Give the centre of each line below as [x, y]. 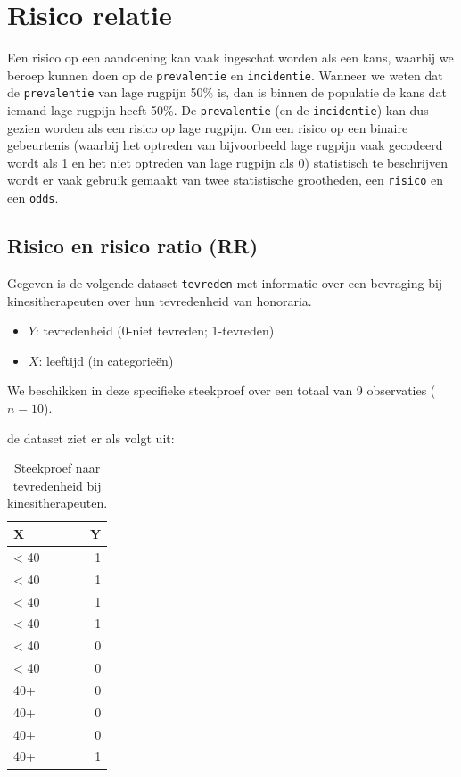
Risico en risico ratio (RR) [133, 246]
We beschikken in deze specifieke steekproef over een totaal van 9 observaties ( [222, 390]
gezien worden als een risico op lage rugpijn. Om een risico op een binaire [208, 127]
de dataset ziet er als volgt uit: [91, 438]
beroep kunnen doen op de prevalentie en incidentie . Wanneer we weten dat [225, 74]
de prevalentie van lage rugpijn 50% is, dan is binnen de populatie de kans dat [227, 92]
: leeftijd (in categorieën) [106, 360]
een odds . [33, 198]
